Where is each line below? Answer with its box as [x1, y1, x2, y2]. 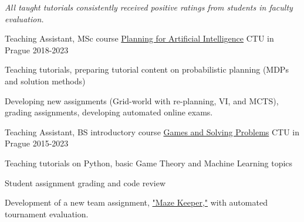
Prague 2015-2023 [5, 137, 69, 149]
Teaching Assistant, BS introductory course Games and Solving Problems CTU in [5, 125, 300, 138]
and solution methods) [5, 74, 86, 87]
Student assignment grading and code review [5, 176, 166, 189]
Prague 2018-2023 [5, 43, 69, 56]
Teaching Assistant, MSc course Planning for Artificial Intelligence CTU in [5, 32, 274, 45]
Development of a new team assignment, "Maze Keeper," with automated [5, 196, 268, 209]
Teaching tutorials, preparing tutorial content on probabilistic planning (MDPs [5, 63, 289, 76]
